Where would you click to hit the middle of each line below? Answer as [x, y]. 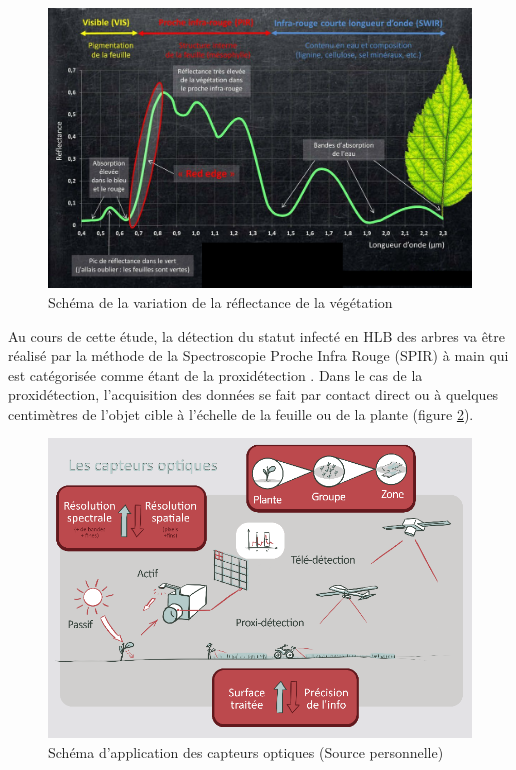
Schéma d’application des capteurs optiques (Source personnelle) [246, 751]
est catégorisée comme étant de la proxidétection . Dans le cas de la [215, 374]
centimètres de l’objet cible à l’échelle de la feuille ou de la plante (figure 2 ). [241, 413]
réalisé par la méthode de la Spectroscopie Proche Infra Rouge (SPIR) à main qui [258, 355]
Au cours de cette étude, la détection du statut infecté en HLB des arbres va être [256, 335]
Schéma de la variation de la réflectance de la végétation [220, 301]
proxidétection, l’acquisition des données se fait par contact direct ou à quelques [253, 394]
